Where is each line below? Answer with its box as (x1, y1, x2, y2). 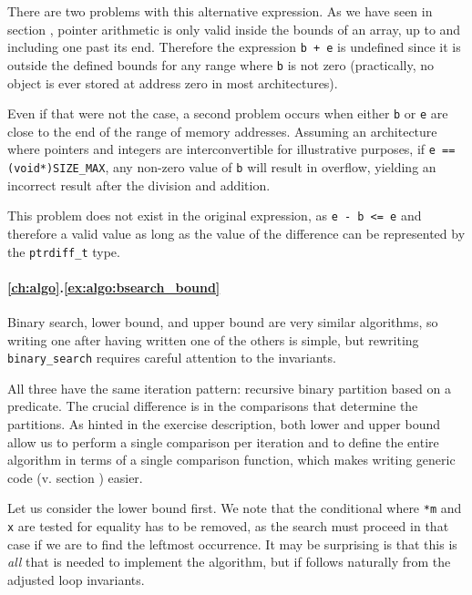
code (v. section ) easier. (7, 467, 143, 487)
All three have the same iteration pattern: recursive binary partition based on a (7, 378, 452, 397)
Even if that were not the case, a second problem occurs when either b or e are (7, 104, 448, 123)
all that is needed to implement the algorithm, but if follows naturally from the (7, 552, 451, 571)
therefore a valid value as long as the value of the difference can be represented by (7, 223, 466, 242)
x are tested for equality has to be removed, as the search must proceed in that (7, 517, 449, 536)
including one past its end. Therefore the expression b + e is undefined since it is (7, 37, 461, 56)
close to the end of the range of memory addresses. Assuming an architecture (7, 121, 437, 140)
